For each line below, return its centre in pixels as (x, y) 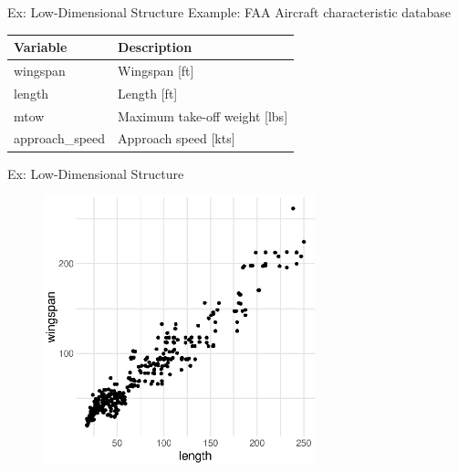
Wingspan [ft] (156, 70)
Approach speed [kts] (177, 138)
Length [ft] (148, 93)
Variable (41, 47)
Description (155, 47)
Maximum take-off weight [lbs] (203, 115)
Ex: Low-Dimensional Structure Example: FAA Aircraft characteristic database (229, 12)
